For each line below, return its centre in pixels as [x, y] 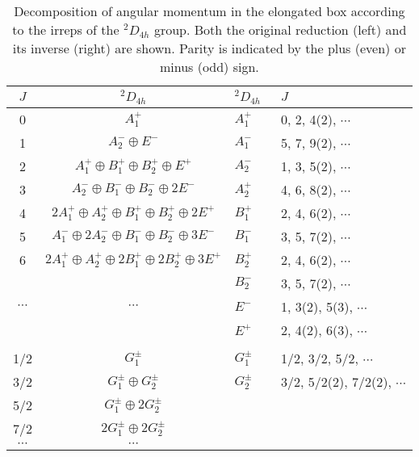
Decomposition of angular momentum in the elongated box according [209, 11]
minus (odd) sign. [209, 67]
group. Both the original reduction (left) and [280, 29]
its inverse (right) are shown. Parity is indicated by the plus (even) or [209, 48]
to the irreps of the [66, 29]
